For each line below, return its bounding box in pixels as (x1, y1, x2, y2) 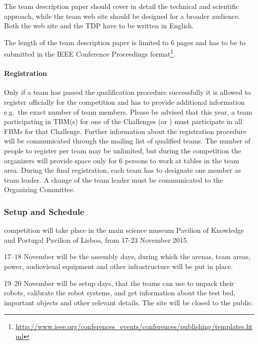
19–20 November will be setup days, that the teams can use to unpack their (4, 277, 234, 288)
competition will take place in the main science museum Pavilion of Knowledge (4, 225, 244, 235)
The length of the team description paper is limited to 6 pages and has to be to (4, 37, 246, 47)
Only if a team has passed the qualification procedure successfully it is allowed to (4, 87, 251, 97)
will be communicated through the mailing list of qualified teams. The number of (4, 136, 251, 146)
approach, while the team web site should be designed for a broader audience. (4, 10, 240, 21)
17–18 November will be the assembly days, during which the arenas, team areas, (4, 251, 251, 262)
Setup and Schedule (4, 205, 84, 217)
